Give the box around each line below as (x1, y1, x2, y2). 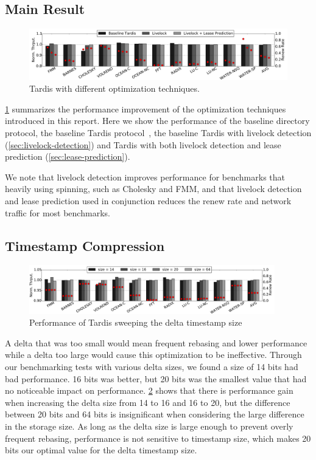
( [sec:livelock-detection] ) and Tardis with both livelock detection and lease (5, 138, 281, 151)
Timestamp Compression (5, 236, 165, 255)
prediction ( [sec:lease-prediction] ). (5, 150, 130, 163)
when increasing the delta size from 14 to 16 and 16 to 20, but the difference (5, 396, 290, 408)
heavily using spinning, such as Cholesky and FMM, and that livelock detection (5, 182, 302, 195)
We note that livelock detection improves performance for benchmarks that (5, 170, 286, 183)
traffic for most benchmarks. (5, 206, 110, 219)
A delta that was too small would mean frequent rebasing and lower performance (5, 336, 307, 349)
